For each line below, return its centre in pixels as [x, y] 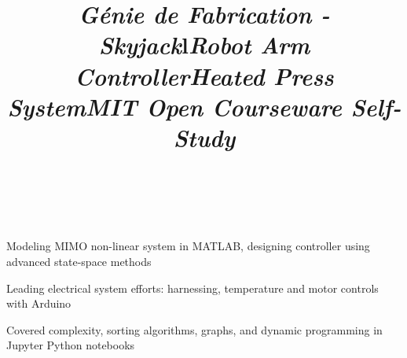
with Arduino [39, 303]
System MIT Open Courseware [174, 106]
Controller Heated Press [204, 76]
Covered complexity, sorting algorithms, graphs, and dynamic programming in [194, 329]
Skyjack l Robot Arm [204, 45]
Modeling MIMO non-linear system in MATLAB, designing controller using [188, 246]
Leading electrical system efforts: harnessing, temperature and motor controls [192, 288]
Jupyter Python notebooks [71, 345]
